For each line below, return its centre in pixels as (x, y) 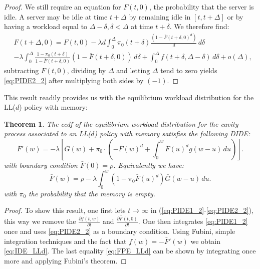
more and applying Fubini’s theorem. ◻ (65, 261)
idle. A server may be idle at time (56, 16)
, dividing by (86, 70)
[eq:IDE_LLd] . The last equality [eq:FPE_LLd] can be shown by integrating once (130, 251)
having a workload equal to (46, 26)
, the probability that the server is (201, 7)
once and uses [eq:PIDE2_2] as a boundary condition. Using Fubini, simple (120, 231)
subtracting (22, 70)
